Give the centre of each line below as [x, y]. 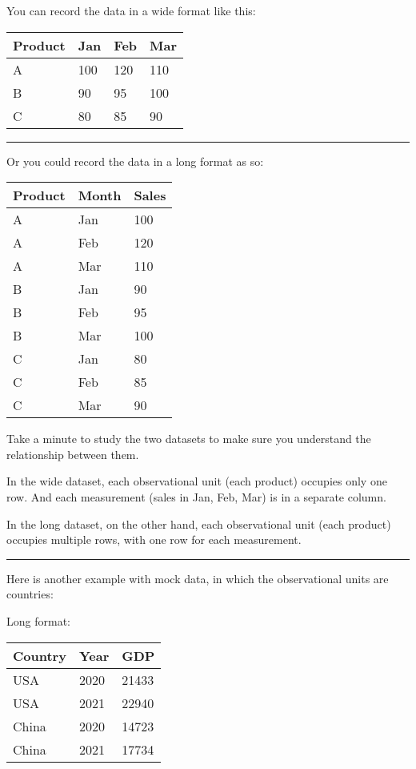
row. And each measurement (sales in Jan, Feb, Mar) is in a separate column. [196, 496]
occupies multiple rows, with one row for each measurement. [154, 540]
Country [40, 655]
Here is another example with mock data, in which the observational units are [198, 578]
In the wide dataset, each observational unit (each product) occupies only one [197, 481]
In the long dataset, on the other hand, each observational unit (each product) [199, 523]
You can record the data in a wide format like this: [131, 10]
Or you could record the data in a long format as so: [135, 161]
